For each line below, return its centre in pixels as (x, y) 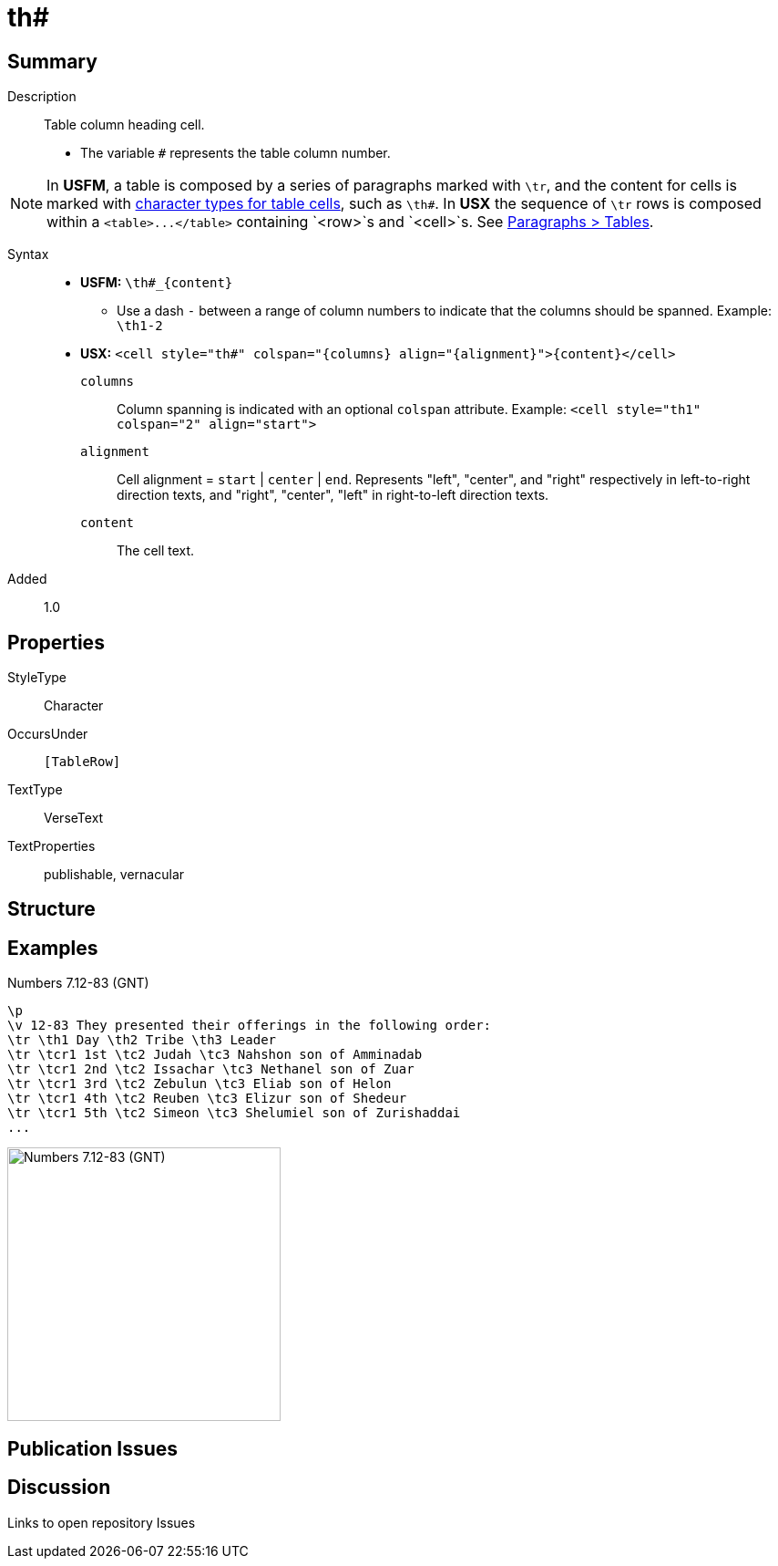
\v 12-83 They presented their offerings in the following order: (250, 1026)
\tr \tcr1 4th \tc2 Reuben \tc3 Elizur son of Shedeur (207, 1099)
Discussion (59, 1488)
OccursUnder (48, 734)
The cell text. (156, 551)
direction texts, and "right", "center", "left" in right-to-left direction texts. (333, 495)
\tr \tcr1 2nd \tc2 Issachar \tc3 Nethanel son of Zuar (211, 1069)
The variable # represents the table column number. (235, 153)
